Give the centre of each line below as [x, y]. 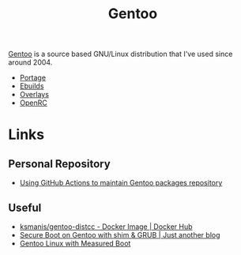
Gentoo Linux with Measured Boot [75, 243]
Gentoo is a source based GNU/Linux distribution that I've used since [120, 54]
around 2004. [30, 62]
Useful [25, 207]
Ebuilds [32, 86]
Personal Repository [59, 164]
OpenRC [33, 103]
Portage [32, 78]
